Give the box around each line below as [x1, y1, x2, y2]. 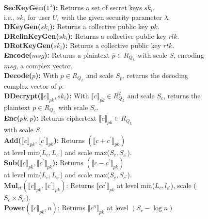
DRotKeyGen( [4, 40, 54, 50]
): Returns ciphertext [33, 113, 97, 123]
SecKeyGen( [4, 2, 47, 12]
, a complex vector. [16, 61, 73, 71]
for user [28, 12, 50, 22]
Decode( [4, 70, 32, 80]
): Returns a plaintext [44, 49, 110, 60]
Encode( [4, 49, 32, 60]
